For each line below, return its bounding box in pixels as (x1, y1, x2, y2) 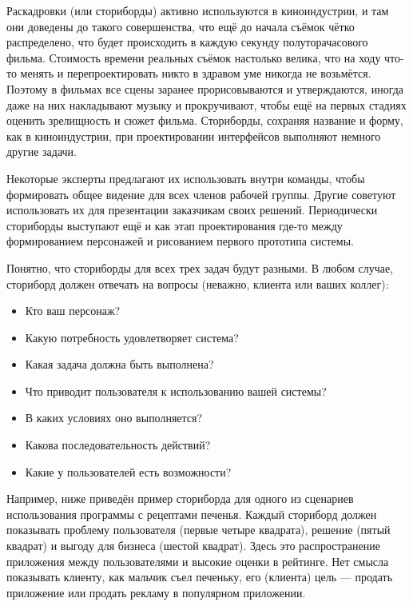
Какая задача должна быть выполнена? (25, 356, 214, 373)
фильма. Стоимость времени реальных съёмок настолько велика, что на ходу (6, 49, 381, 66)
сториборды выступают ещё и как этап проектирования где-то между (6, 217, 343, 233)
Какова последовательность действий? (25, 437, 211, 453)
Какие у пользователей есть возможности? (25, 463, 232, 480)
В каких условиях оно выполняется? (25, 409, 203, 426)
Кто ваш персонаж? (25, 302, 121, 319)
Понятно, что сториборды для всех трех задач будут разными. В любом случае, (6, 259, 394, 276)
